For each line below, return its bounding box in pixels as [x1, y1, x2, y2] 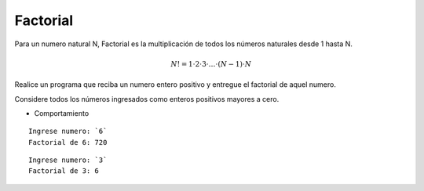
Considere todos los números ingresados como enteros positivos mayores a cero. [14, 94, 280, 103]
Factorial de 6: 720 [28, 138, 108, 146]
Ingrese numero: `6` [28, 127, 108, 136]
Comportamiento [34, 108, 90, 117]
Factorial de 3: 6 [28, 167, 100, 175]
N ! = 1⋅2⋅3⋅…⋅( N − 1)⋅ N [170, 59, 251, 68]
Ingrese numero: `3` [28, 156, 108, 164]
